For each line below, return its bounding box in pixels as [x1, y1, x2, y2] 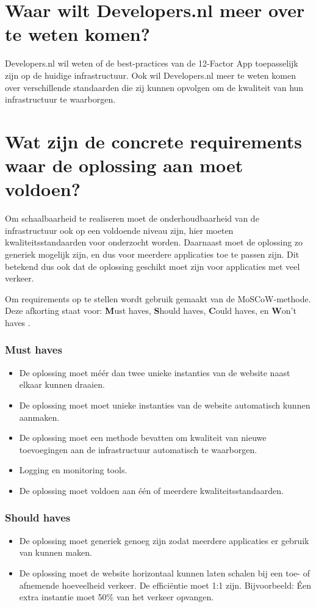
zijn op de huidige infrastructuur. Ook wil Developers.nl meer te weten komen [5, 68, 296, 81]
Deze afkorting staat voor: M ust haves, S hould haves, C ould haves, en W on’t [5, 304, 296, 317]
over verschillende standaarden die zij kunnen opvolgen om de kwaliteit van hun [5, 81, 304, 93]
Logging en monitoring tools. [19, 463, 127, 476]
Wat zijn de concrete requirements [5, 128, 302, 153]
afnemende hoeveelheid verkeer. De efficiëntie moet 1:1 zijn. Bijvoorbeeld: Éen [19, 578, 312, 591]
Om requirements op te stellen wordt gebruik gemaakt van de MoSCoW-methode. [5, 292, 311, 305]
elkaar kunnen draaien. [19, 378, 105, 391]
